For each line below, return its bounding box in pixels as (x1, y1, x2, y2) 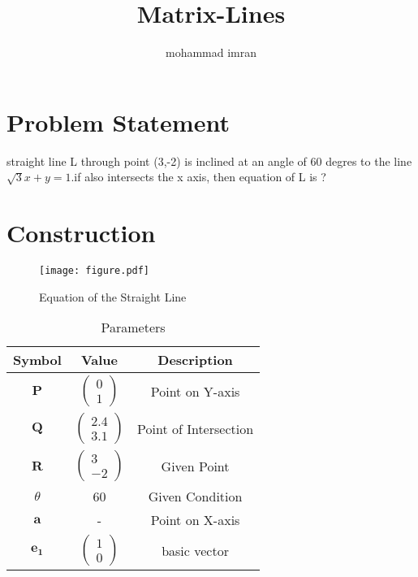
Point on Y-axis (150, 381, 240, 401)
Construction (6, 216, 156, 249)
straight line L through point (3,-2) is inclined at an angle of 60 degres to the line (6, 152, 412, 169)
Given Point (161, 456, 230, 475)
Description (157, 350, 233, 370)
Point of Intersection (137, 419, 254, 438)
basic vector (162, 540, 229, 560)
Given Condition (148, 487, 243, 506)
